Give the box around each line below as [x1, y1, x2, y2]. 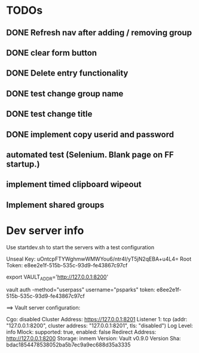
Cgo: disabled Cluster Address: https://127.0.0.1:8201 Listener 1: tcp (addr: [6, 316, 188, 323]
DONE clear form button [6, 47, 97, 58]
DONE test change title [6, 109, 93, 119]
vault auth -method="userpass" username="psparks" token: [6, 286, 155, 294]
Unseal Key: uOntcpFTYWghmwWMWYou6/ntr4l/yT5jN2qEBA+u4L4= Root [6, 255, 192, 263]
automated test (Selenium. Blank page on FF [6, 149, 174, 159]
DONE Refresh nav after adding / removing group [6, 28, 192, 38]
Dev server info [6, 224, 84, 237]
